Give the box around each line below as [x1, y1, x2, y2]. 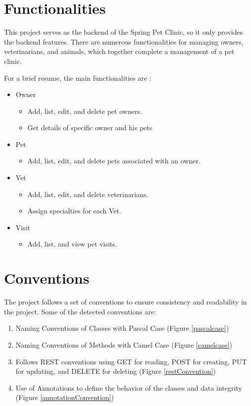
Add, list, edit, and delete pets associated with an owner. [27, 155, 201, 166]
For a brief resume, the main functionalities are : [4, 72, 151, 83]
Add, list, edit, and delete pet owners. [27, 105, 142, 116]
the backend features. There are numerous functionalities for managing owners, [4, 36, 244, 47]
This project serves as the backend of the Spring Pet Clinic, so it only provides [4, 27, 243, 37]
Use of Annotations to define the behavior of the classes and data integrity [15, 382, 242, 393]
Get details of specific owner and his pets [27, 122, 152, 133]
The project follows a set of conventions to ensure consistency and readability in [4, 297, 247, 307]
